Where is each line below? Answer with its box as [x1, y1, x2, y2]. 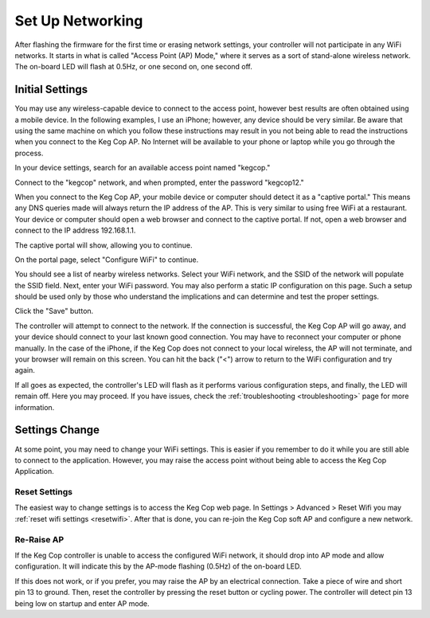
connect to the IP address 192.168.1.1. [14, 225, 136, 235]
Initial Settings [14, 83, 88, 96]
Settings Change [14, 423, 100, 437]
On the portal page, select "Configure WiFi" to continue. [14, 255, 199, 264]
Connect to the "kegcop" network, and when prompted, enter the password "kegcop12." [14, 178, 304, 187]
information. [14, 402, 55, 412]
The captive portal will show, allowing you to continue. [14, 240, 193, 250]
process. [14, 148, 44, 158]
